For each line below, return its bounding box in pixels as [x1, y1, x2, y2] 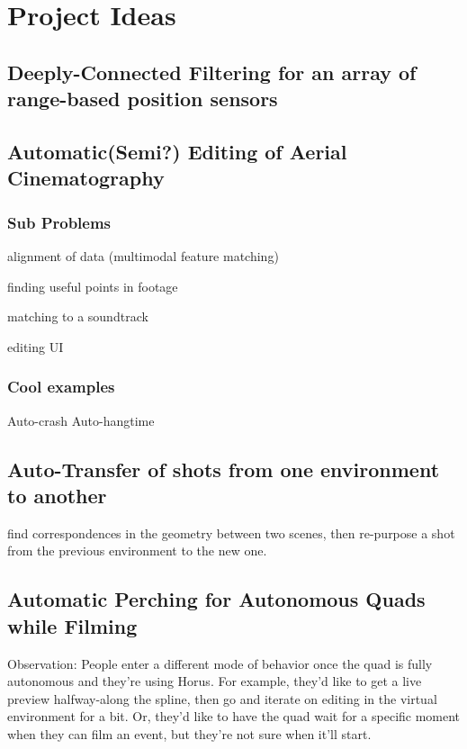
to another [7, 481, 107, 509]
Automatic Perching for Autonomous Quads [7, 585, 426, 613]
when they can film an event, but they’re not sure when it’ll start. [7, 724, 372, 743]
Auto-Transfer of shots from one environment [7, 455, 440, 483]
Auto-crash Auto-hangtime [7, 411, 155, 429]
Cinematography [7, 164, 165, 192]
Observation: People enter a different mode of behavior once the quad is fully [7, 654, 433, 672]
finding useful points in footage [7, 276, 178, 295]
